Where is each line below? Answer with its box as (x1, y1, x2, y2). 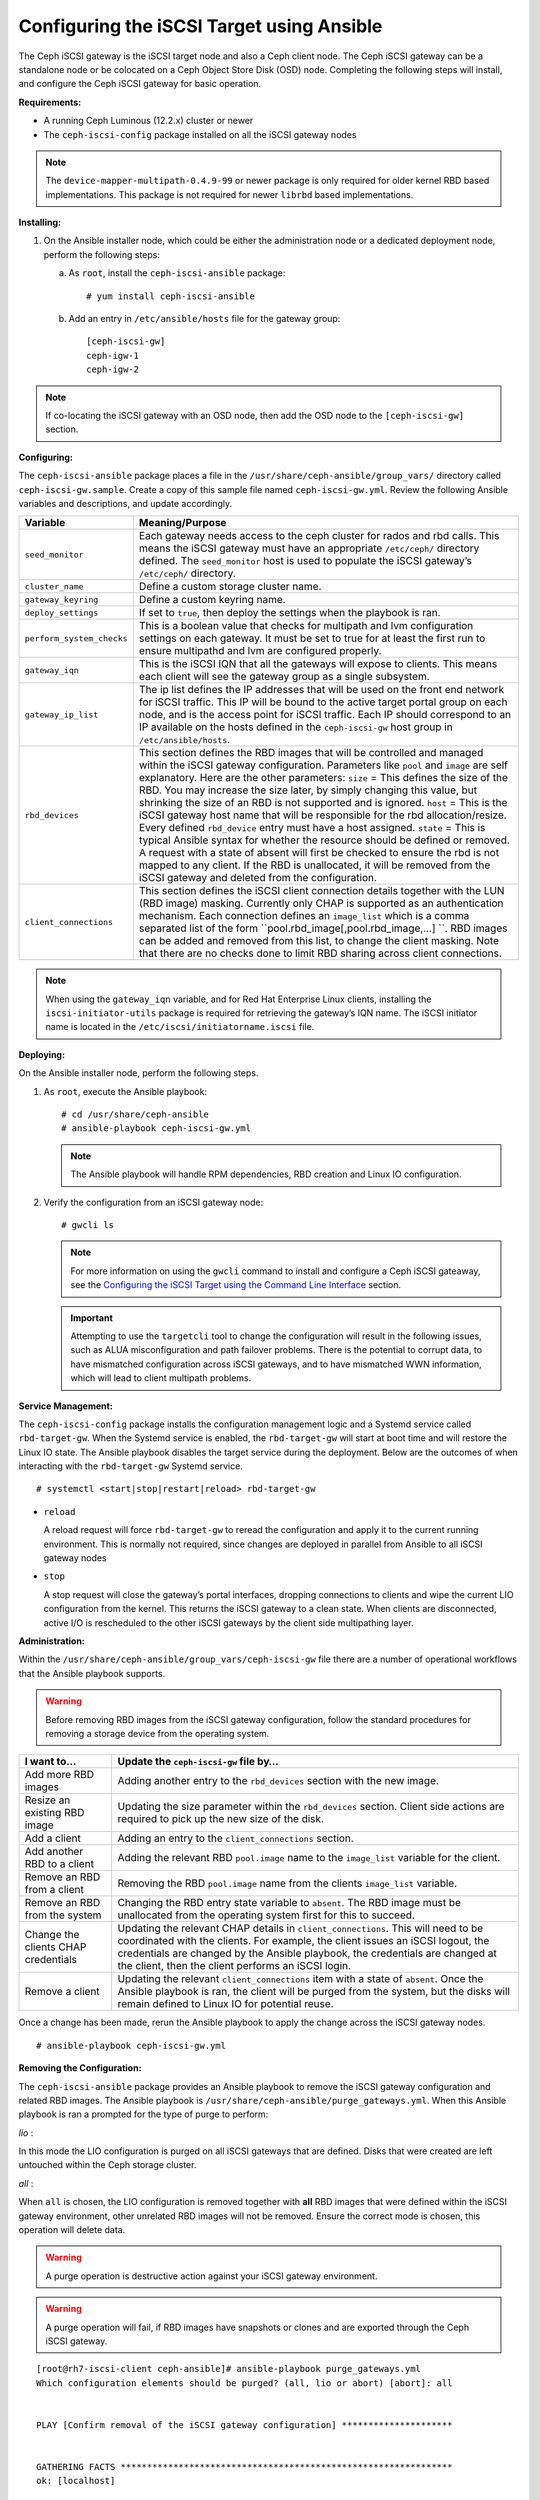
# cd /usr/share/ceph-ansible (61, 1109, 210, 1120)
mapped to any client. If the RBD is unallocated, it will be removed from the (138, 858, 491, 872)
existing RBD (24, 1806, 85, 1820)
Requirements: (18, 96, 82, 108)
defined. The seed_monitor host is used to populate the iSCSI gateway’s (138, 554, 472, 568)
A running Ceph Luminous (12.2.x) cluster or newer (43, 115, 254, 127)
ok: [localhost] (36, 2475, 116, 2487)
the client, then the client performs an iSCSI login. (117, 1959, 352, 1973)
